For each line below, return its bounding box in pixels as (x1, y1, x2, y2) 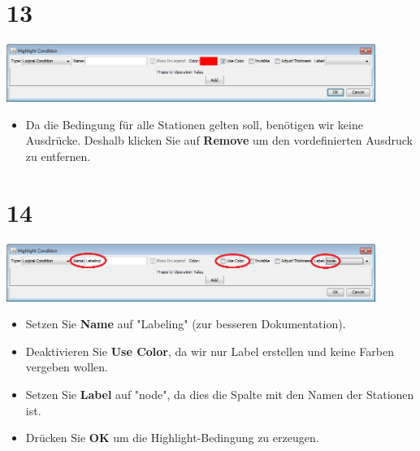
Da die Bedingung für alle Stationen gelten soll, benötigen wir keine (25, 115, 363, 132)
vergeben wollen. (25, 358, 108, 375)
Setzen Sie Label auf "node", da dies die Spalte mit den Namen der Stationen (25, 386, 414, 403)
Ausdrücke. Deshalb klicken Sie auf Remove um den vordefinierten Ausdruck (25, 132, 413, 149)
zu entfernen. (25, 147, 91, 164)
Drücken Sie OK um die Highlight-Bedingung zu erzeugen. (25, 429, 319, 446)
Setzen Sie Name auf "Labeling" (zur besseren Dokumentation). (25, 315, 346, 332)
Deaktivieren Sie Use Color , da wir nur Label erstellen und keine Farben (25, 342, 394, 359)
